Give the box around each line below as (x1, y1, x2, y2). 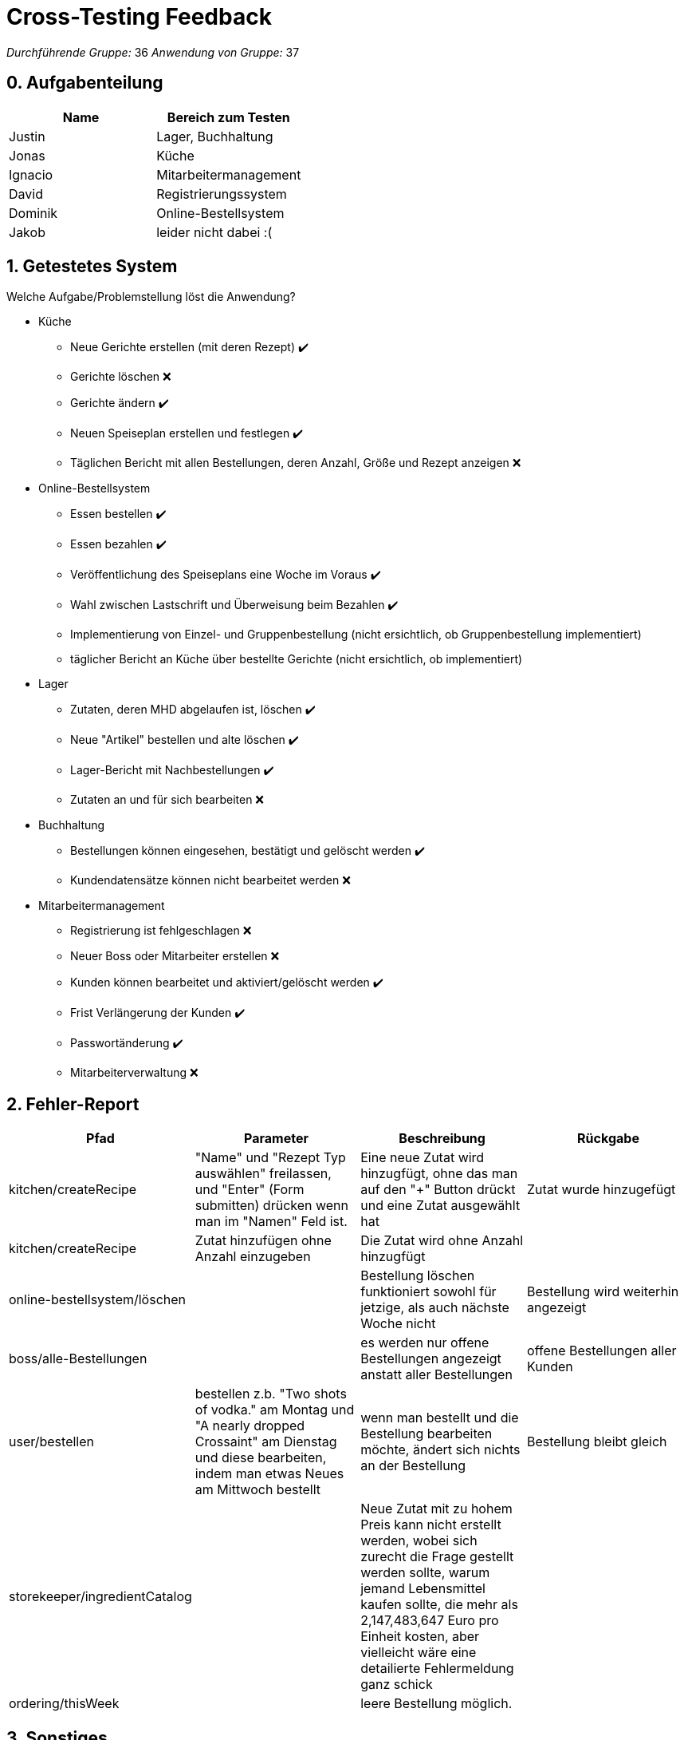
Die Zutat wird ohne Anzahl (360, 1232, 524, 1249)
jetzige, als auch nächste (360, 1299, 509, 1316)
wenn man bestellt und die (360, 1410, 519, 1426)
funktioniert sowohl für (360, 1283, 497, 1300)
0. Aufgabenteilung (6, 73, 163, 93)
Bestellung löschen (360, 1267, 475, 1284)
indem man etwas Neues (195, 1465, 344, 1482)
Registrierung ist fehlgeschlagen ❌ (70, 923, 252, 938)
